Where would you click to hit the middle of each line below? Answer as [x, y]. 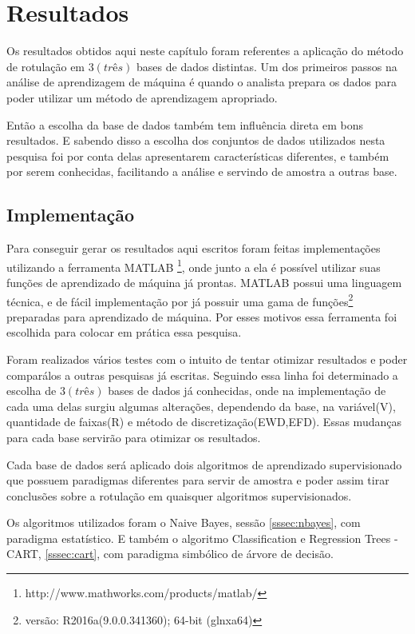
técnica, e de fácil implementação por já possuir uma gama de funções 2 [180, 300]
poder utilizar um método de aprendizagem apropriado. [142, 97]
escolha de [32, 391]
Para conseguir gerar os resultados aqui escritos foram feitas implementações [194, 248]
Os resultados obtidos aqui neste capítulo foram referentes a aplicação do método [205, 51]
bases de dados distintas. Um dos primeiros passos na [267, 66]
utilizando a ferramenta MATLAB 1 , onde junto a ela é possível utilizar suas [194, 265]
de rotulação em [46, 66]
